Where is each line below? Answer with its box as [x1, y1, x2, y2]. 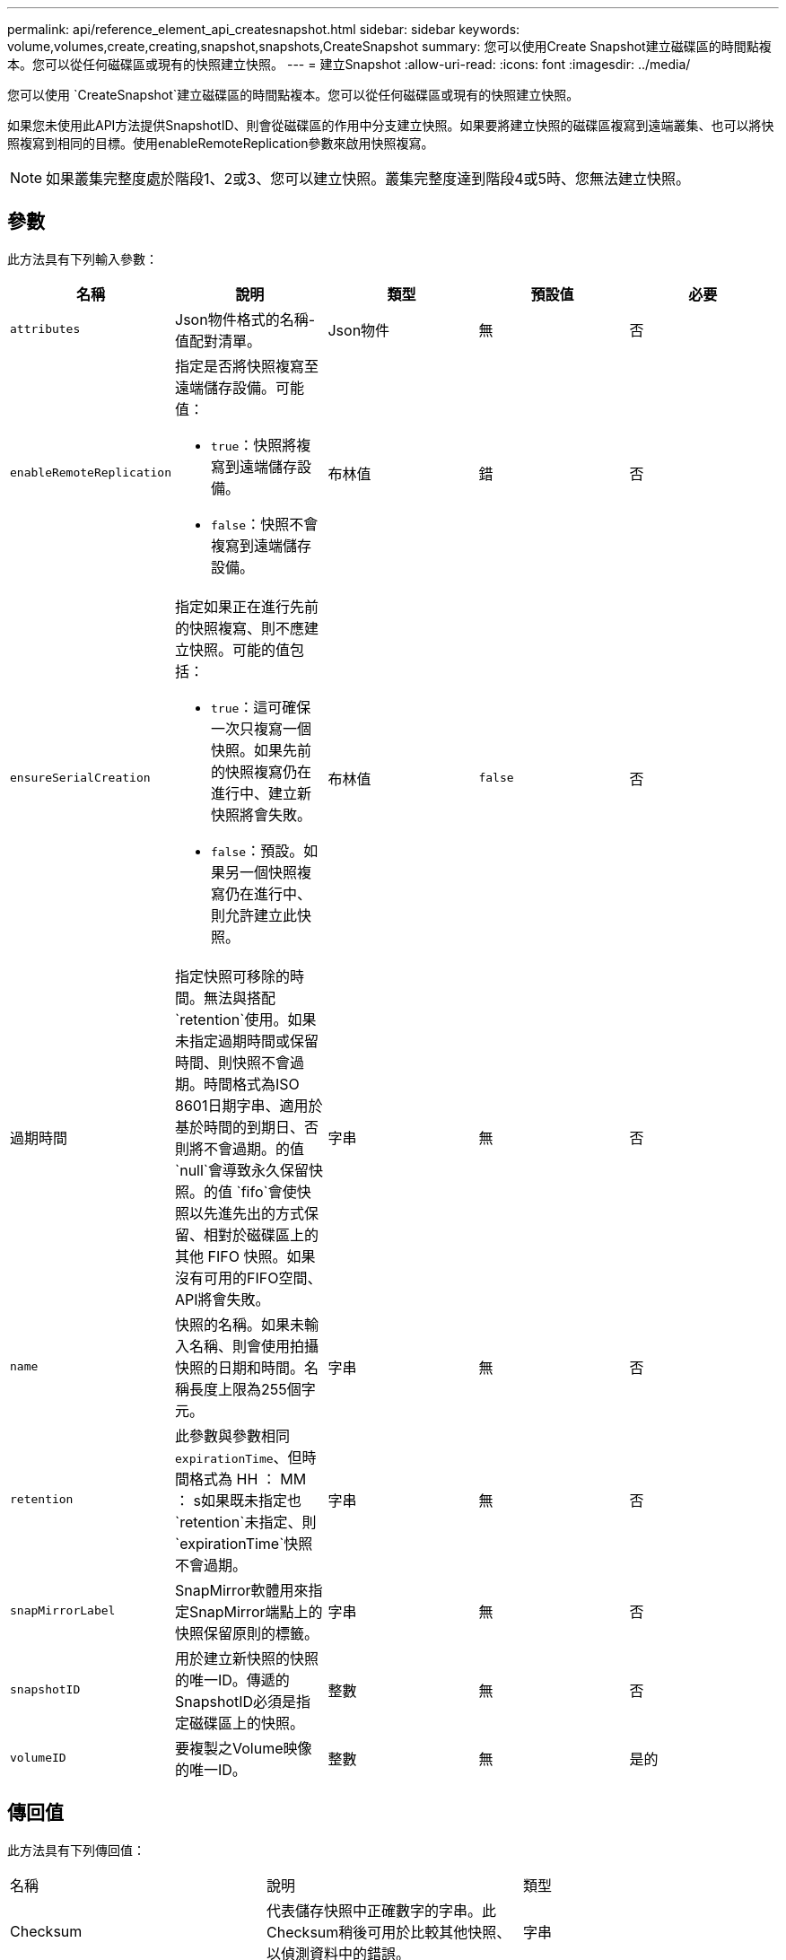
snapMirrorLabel [10, 1604, 116, 1618]
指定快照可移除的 [175, 967, 291, 985]
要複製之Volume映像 [175, 1738, 312, 1757]
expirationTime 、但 [175, 1448, 302, 1466]
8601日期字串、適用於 [175, 1096, 323, 1115]
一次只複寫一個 [211, 719, 312, 738]
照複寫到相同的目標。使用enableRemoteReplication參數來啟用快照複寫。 [7, 136, 434, 151]
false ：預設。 [211, 841, 304, 860]
